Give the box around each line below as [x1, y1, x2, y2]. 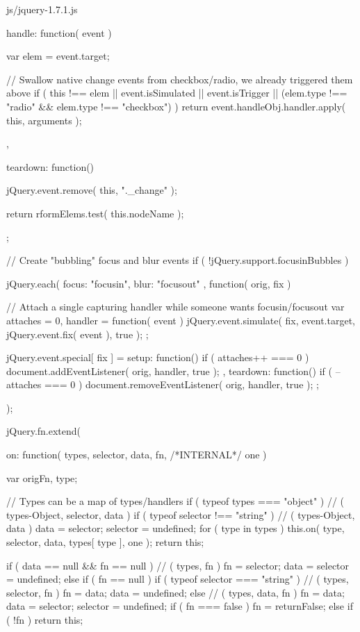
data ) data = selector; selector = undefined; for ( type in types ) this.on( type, [6, 521, 345, 535]
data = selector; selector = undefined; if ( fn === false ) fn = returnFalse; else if [6, 599, 353, 613]
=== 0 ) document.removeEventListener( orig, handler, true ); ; [44, 377, 319, 392]
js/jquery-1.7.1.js [6, 2, 78, 16]
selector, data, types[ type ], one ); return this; [6, 535, 204, 549]
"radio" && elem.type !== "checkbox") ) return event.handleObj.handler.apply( [6, 99, 346, 113]
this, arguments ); [6, 113, 82, 127]
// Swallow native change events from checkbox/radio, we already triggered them [6, 72, 353, 86]
